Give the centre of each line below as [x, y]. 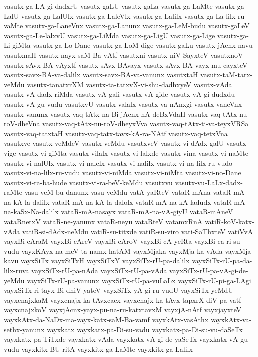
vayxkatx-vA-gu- [224, 339]
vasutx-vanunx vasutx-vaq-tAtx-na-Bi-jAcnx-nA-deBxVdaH [95, 114]
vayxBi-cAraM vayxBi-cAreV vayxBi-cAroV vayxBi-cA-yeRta [98, 241]
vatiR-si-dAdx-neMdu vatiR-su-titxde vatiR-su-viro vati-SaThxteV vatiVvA [137, 231]
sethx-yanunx [24, 329]
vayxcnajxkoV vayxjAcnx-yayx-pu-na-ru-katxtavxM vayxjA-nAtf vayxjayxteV [123, 309]
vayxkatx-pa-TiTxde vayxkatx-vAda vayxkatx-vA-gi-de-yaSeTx [101, 339]
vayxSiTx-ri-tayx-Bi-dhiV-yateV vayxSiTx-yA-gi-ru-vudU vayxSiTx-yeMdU [119, 290]
